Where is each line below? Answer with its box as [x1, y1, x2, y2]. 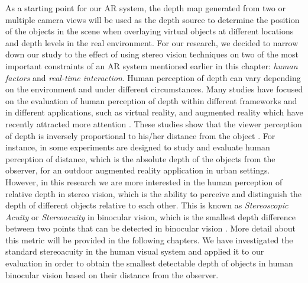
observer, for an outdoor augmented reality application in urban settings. [5, 164, 270, 176]
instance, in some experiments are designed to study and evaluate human [5, 141, 270, 153]
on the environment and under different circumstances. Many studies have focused [5, 83, 303, 95]
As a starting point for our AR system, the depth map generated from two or [5, 2, 286, 14]
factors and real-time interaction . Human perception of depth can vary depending [5, 71, 301, 83]
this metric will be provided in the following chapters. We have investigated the [5, 233, 293, 246]
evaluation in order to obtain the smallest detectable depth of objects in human [5, 257, 293, 269]
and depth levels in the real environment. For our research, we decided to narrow [5, 36, 299, 49]
